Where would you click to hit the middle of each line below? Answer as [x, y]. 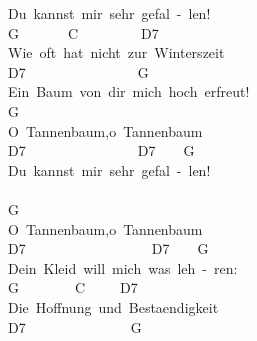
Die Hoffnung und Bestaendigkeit [113, 306]
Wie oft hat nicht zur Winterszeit [116, 52]
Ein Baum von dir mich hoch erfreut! [129, 91]
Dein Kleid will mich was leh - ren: [123, 267]
